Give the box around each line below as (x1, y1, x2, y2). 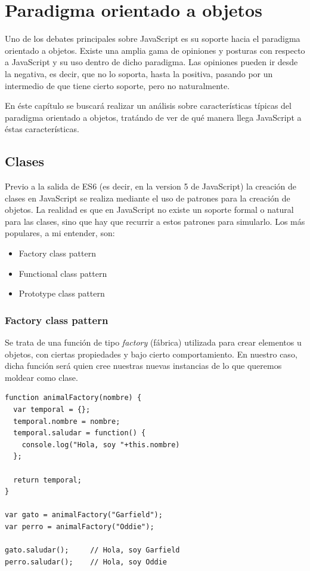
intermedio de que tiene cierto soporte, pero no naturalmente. (5, 79, 230, 91)
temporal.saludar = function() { (13, 429, 146, 438)
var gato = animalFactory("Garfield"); (5, 511, 163, 520)
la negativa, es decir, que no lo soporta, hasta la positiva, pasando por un (5, 67, 273, 80)
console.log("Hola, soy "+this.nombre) (21, 440, 180, 449)
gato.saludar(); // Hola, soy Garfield (5, 546, 180, 555)
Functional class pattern (18, 267, 107, 279)
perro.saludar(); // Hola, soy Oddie (5, 557, 168, 566)
